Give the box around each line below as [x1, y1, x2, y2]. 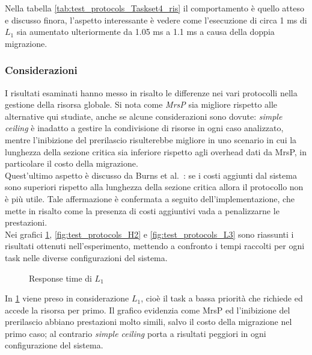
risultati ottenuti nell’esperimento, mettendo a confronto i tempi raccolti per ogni [5, 239, 305, 252]
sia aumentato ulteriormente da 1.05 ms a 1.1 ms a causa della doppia [16, 25, 275, 38]
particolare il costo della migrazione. [5, 157, 138, 170]
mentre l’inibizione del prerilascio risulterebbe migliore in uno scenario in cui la [5, 133, 297, 146]
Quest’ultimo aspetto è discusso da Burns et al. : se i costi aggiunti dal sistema [5, 168, 297, 181]
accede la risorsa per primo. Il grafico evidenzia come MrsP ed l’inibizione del [5, 303, 290, 316]
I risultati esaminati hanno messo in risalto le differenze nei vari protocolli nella [5, 86, 298, 99]
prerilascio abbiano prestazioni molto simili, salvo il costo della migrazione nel [5, 315, 292, 328]
